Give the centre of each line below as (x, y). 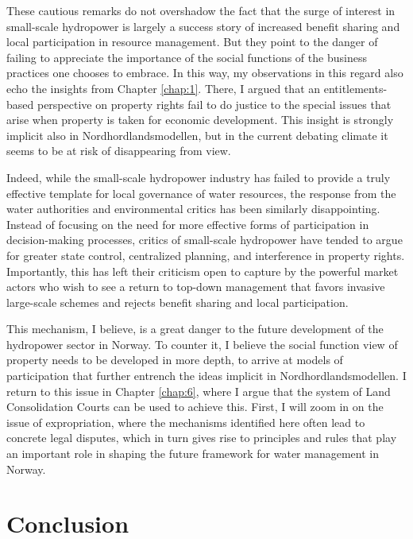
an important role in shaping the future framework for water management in (193, 454)
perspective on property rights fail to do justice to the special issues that (214, 104)
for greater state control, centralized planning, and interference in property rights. (206, 255)
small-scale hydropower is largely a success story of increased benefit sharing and (203, 26)
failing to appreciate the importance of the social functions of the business (187, 57)
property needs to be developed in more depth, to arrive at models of (175, 360)
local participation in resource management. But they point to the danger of (192, 42)
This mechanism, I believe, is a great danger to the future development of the (195, 329)
